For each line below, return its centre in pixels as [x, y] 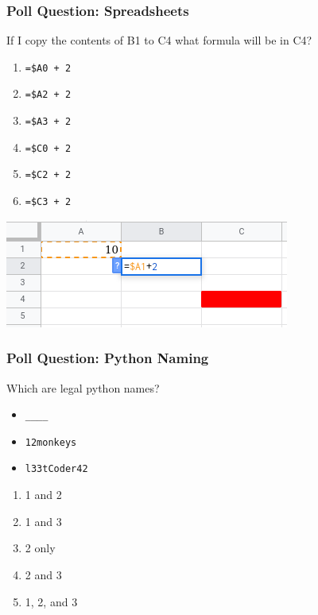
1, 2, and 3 [51, 601]
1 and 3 [43, 521]
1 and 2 [43, 495]
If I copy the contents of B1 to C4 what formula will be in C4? [159, 40]
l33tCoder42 [56, 469]
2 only [40, 548]
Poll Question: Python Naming [108, 358]
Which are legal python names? [83, 387]
